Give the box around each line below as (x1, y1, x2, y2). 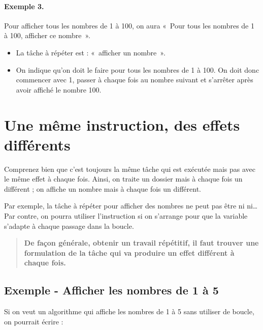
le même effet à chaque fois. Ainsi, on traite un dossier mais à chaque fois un (4, 173, 243, 184)
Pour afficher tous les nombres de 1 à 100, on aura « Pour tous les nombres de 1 (4, 20, 254, 31)
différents (4, 134, 71, 155)
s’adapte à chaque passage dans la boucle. (4, 220, 134, 231)
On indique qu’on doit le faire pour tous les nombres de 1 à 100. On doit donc (16, 64, 259, 75)
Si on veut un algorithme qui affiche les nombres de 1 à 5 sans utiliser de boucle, (4, 306, 254, 317)
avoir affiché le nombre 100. (16, 84, 102, 95)
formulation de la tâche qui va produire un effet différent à (24, 247, 235, 258)
